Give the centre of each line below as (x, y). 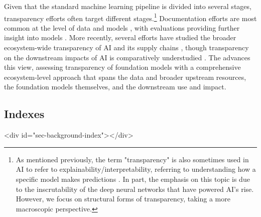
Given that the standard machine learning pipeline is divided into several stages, (128, 6)
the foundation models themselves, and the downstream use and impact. (115, 87)
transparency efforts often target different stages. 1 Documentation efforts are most (130, 17)
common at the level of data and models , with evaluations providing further (122, 27)
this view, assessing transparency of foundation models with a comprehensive (122, 67)
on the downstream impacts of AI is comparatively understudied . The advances (127, 57)
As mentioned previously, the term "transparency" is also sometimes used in (132, 159)
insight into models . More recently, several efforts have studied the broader (120, 37)
